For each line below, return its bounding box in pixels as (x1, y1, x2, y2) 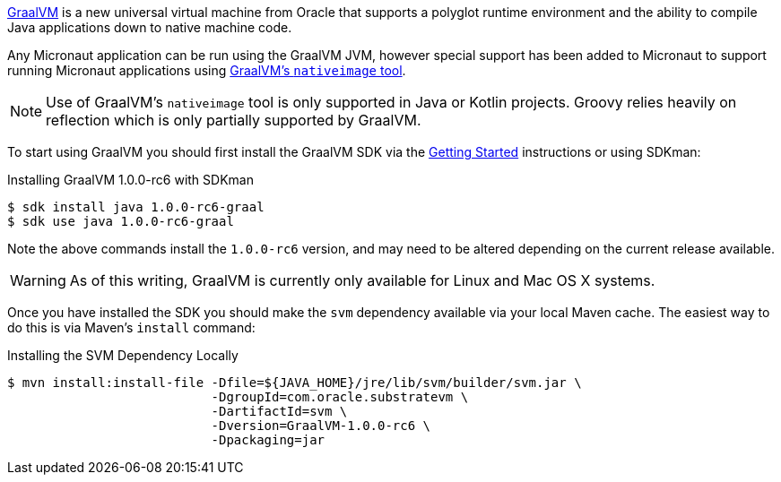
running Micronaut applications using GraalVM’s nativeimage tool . (7, 63, 406, 78)
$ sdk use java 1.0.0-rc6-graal (7, 214, 234, 228)
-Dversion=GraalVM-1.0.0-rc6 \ (211, 418, 431, 433)
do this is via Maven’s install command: (7, 320, 256, 335)
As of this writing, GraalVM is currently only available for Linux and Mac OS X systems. (69, 271, 655, 289)
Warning (10, 271, 66, 289)
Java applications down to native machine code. (7, 20, 292, 35)
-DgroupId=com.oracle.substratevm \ (211, 390, 469, 404)
